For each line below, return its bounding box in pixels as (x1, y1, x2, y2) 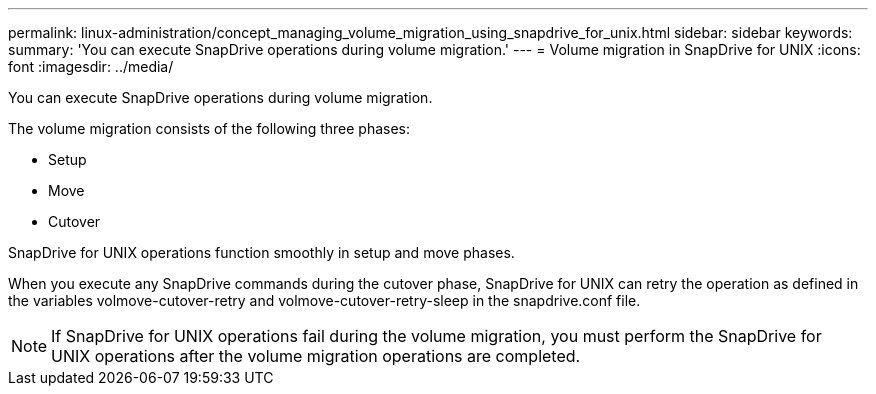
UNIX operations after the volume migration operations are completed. (51, 346, 581, 366)
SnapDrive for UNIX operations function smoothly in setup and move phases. (8, 244, 515, 261)
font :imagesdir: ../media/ (8, 58, 174, 75)
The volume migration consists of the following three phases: (8, 120, 411, 137)
